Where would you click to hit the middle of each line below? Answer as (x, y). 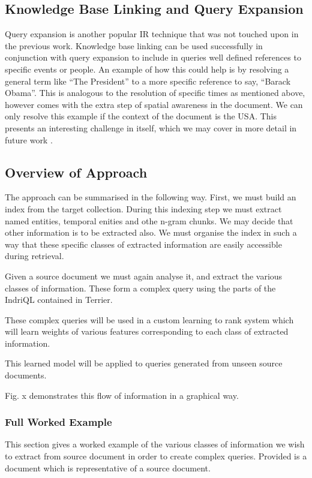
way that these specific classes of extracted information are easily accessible (143, 244)
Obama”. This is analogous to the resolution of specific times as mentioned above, (155, 93)
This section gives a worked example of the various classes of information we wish (155, 444)
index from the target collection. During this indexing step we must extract (143, 208)
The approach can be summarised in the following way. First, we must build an (151, 197)
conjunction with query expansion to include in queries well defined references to (153, 57)
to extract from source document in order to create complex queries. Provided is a (156, 456)
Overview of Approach (76, 172)
